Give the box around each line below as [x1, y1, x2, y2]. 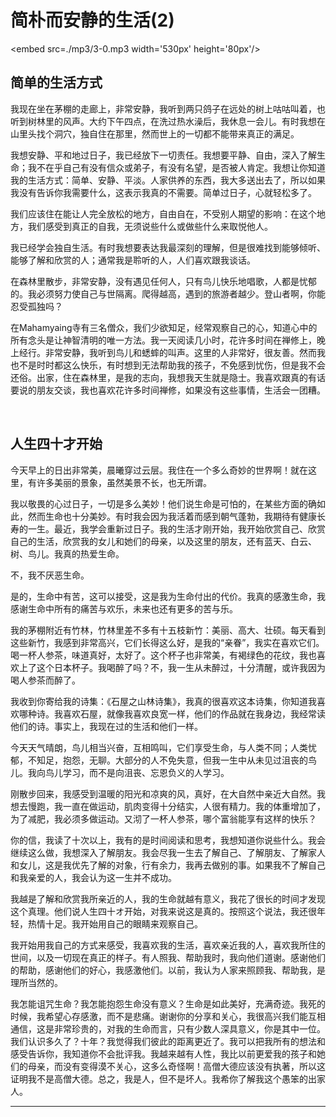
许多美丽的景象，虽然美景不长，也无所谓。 [36, 476, 212, 488]
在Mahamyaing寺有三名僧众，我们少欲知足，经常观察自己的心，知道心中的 [10, 321, 318, 333]
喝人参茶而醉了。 [10, 674, 81, 686]
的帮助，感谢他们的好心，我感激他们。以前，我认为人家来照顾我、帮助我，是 [10, 964, 326, 976]
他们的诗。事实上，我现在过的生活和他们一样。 [10, 720, 203, 732]
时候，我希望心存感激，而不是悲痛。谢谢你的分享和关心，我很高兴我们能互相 [10, 1010, 326, 1022]
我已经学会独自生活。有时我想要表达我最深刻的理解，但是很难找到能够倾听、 [10, 241, 326, 253]
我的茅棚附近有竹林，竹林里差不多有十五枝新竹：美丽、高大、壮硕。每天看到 [10, 624, 326, 636]
